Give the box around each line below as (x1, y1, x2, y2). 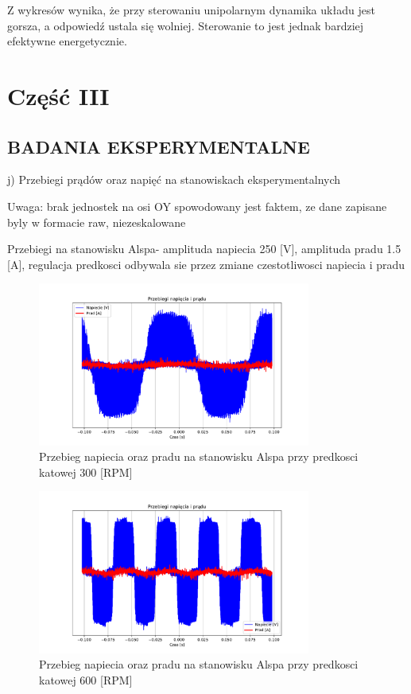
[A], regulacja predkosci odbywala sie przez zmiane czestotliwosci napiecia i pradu (7, 255, 405, 272)
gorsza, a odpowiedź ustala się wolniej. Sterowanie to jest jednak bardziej (7, 17, 364, 33)
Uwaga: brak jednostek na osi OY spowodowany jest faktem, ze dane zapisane (7, 197, 387, 214)
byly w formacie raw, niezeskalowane (7, 213, 186, 230)
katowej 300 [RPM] (39, 463, 133, 480)
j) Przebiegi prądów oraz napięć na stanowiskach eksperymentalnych (7, 171, 341, 188)
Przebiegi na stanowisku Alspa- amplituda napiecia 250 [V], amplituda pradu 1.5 (7, 240, 401, 257)
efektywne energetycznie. (7, 33, 127, 49)
